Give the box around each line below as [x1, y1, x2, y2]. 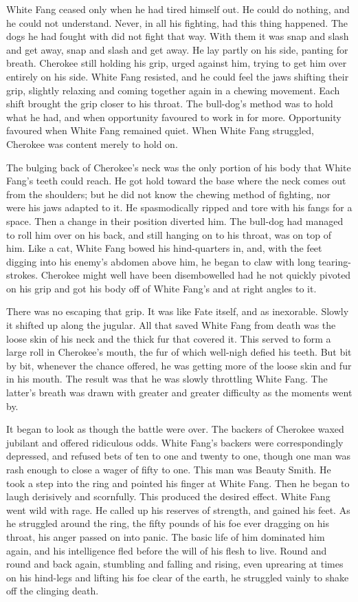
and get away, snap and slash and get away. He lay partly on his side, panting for [6, 42, 348, 56]
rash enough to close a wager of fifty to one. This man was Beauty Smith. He [6, 462, 331, 476]
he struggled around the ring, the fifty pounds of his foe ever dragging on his [6, 516, 329, 530]
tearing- [318, 254, 351, 268]
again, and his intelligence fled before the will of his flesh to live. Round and [6, 543, 327, 557]
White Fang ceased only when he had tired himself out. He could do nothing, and [6, 2, 350, 16]
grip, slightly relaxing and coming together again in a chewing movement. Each [6, 83, 340, 97]
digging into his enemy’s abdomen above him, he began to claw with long [6, 254, 315, 268]
